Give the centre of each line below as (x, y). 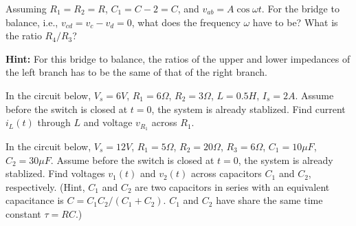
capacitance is (35, 200)
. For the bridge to (300, 8)
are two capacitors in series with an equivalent (232, 186)
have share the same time (269, 200)
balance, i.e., (32, 22)
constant (23, 213)
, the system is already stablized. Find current (248, 109)
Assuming (26, 8)
